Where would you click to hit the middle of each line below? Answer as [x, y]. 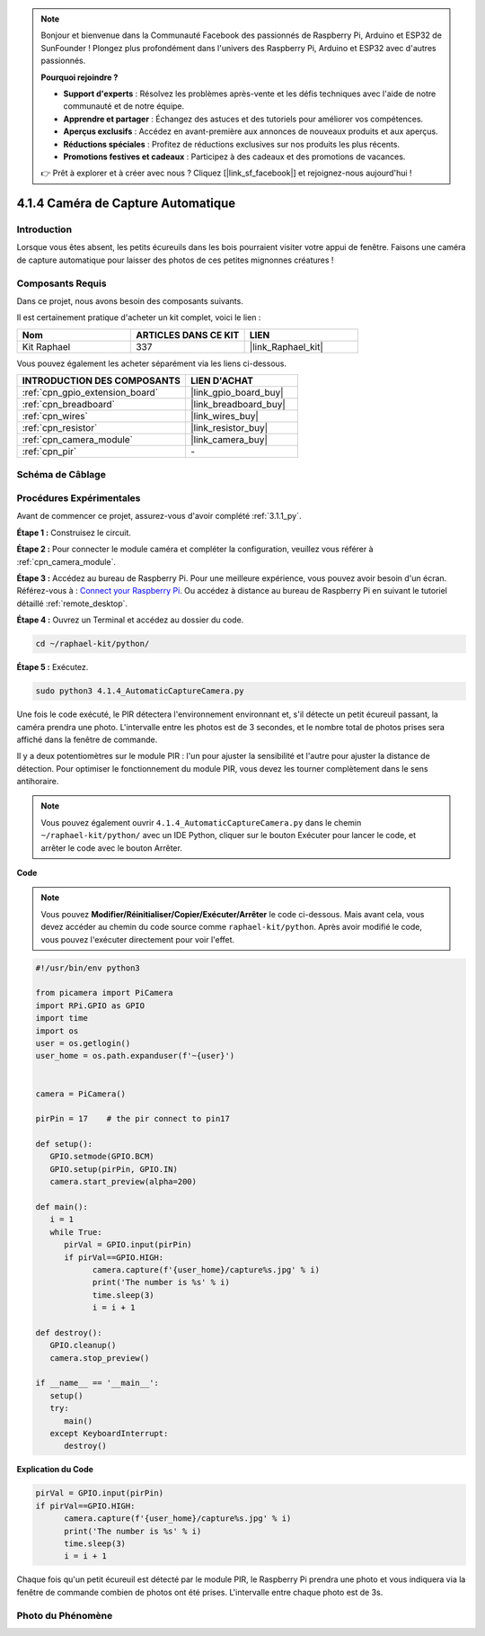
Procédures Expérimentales [79, 498]
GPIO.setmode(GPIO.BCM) [102, 1157]
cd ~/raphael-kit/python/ [93, 644]
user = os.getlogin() [83, 1043]
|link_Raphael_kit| [286, 346]
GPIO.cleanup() [83, 1345]
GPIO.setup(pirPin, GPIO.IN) [114, 1169]
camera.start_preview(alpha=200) [123, 1182]
